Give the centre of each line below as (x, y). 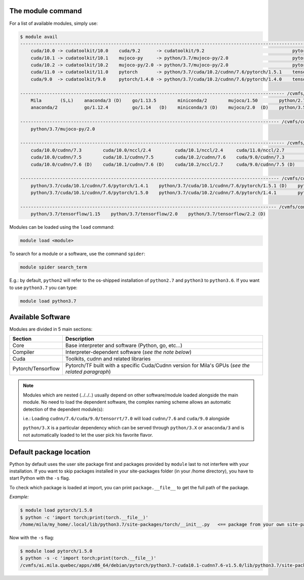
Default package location (50, 452)
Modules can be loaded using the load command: (62, 227)
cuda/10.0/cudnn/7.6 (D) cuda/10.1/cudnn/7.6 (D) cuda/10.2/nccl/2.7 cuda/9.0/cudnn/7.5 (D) (163, 164)
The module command (46, 11)
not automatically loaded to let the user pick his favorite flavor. (88, 435)
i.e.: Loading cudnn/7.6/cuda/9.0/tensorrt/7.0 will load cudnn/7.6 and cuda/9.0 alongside (126, 419)
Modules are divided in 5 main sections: (51, 329)
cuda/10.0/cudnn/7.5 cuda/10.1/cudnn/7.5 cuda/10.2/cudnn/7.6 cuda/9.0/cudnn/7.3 (158, 157)
